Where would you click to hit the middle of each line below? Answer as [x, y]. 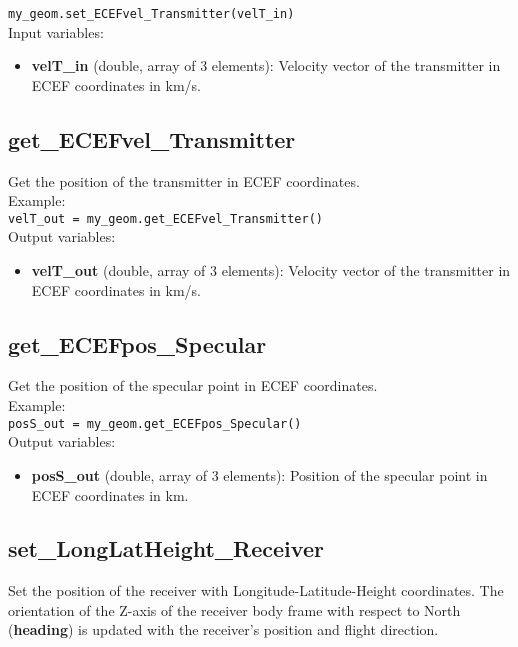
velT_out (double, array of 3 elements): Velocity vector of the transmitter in [271, 270]
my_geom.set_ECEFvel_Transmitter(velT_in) [151, 14]
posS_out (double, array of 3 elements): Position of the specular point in [259, 474]
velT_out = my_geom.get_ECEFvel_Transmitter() [165, 218]
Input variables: [56, 31]
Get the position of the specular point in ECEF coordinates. [193, 385]
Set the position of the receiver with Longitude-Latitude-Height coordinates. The [256, 590]
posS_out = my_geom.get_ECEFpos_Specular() [155, 423]
